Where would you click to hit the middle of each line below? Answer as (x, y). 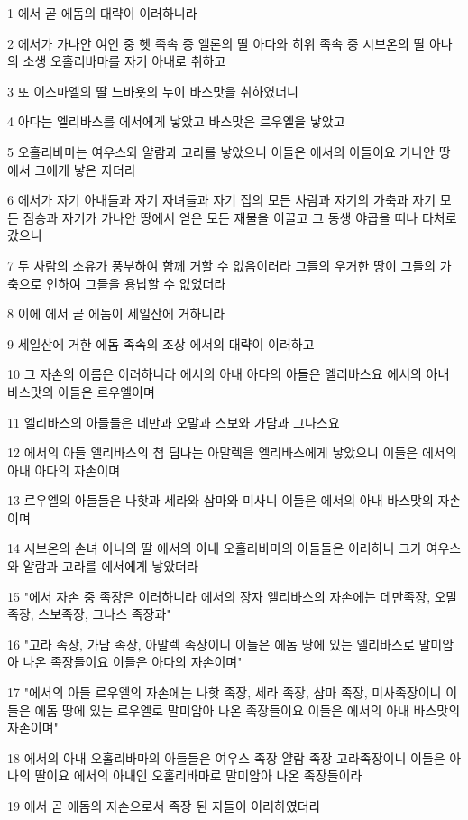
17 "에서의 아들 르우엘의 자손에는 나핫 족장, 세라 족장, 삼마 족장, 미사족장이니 (225, 692)
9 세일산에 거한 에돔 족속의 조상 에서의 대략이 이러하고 (161, 343)
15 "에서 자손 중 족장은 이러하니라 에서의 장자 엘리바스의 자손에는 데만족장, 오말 (233, 596)
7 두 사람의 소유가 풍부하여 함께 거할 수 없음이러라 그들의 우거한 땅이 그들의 (222, 265)
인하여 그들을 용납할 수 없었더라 (136, 283)
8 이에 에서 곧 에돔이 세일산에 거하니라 (116, 313)
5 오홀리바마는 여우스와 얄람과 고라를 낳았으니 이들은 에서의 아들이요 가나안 (221, 151)
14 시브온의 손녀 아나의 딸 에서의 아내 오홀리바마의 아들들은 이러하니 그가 (215, 548)
